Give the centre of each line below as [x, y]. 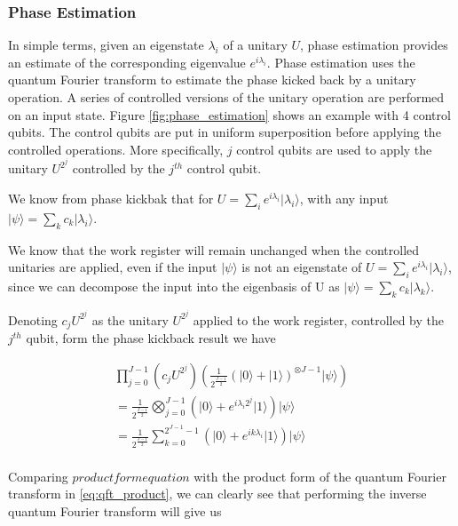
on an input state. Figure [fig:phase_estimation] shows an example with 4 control [229, 114]
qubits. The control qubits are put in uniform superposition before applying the [225, 132]
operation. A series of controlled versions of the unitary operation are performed [226, 97]
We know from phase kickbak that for [111, 199]
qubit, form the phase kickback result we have [151, 338]
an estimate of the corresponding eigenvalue [127, 62]
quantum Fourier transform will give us [115, 510]
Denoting [33, 319]
